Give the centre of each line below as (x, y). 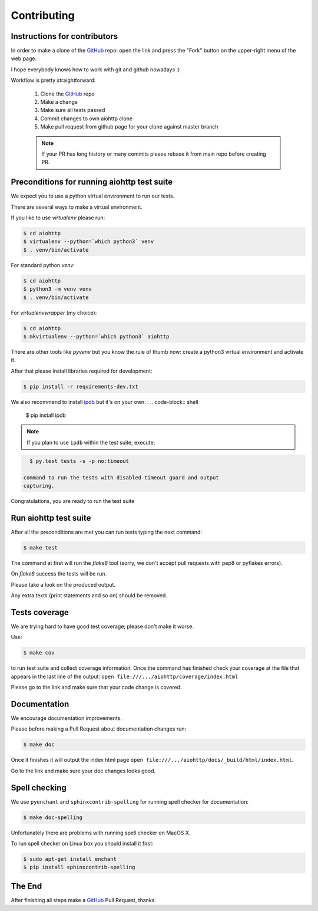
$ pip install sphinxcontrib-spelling (79, 867)
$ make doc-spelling (53, 817)
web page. (24, 58)
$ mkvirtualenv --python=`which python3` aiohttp (96, 336)
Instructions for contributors (64, 36)
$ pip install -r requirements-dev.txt (81, 387)
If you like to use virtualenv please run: (58, 218)
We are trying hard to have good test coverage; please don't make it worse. (102, 626)
